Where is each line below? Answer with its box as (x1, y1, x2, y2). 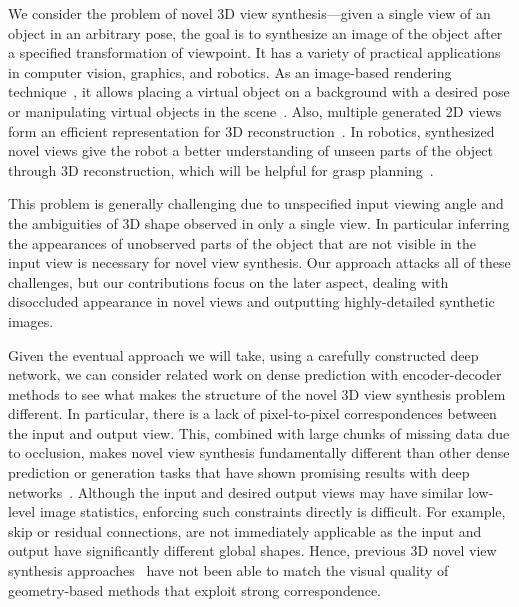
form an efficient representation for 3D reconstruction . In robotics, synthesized (8, 120, 495, 141)
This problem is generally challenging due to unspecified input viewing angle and (8, 193, 504, 214)
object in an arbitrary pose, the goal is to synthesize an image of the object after (8, 22, 503, 43)
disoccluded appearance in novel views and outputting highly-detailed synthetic (8, 291, 495, 312)
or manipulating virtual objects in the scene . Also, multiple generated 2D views (8, 100, 502, 121)
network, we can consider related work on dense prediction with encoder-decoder (8, 364, 502, 385)
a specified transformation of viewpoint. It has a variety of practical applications (8, 42, 501, 63)
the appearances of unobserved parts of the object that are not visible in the (8, 232, 476, 253)
